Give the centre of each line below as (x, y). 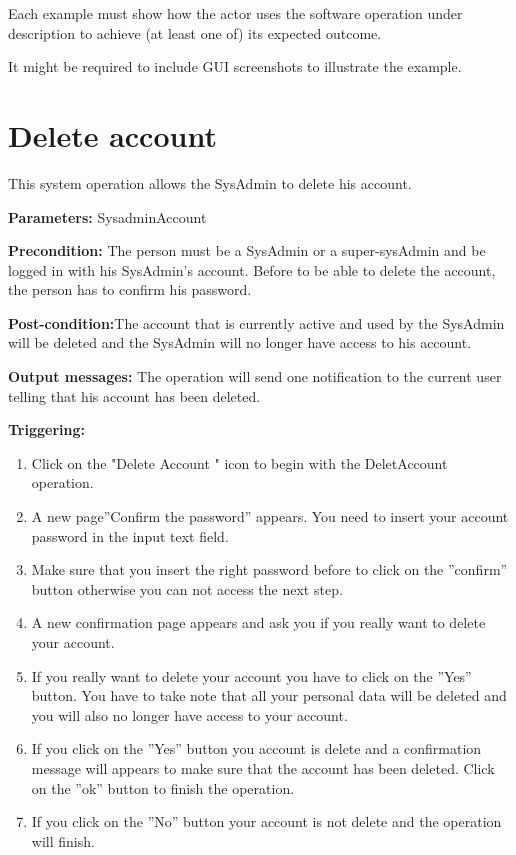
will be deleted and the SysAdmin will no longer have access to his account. (240, 342)
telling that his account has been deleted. (134, 395)
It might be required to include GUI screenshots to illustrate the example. (235, 66)
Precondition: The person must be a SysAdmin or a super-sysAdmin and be (247, 250)
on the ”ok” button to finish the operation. (163, 787)
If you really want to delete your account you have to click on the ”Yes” (251, 675)
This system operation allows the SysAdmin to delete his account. (210, 182)
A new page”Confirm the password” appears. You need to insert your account (270, 516)
